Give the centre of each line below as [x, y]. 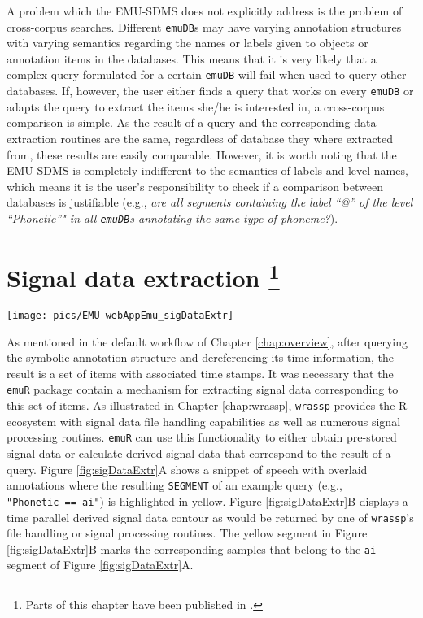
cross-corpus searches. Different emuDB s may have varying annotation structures [204, 26]
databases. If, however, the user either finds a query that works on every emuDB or [210, 91]
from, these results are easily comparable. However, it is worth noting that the [202, 154]
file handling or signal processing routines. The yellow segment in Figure [187, 533]
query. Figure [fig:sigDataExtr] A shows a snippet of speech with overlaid [187, 469]
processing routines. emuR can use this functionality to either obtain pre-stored [202, 437]
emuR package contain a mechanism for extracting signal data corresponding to [203, 389]
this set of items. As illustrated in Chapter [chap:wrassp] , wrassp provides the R [207, 405]
